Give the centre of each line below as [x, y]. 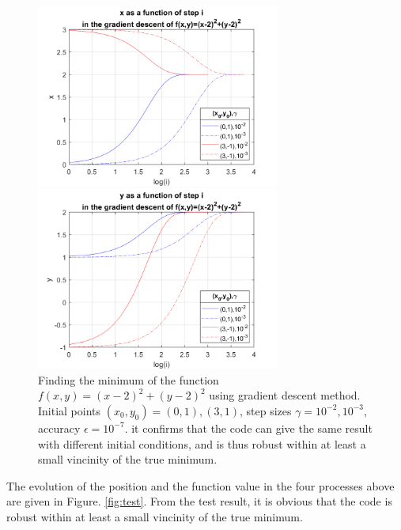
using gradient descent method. [285, 395]
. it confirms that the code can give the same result [248, 428]
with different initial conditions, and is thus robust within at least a [202, 443]
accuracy [59, 428]
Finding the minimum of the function [129, 379]
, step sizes [265, 410]
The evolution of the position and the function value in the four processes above [200, 485]
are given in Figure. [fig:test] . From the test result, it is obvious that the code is [199, 501]
